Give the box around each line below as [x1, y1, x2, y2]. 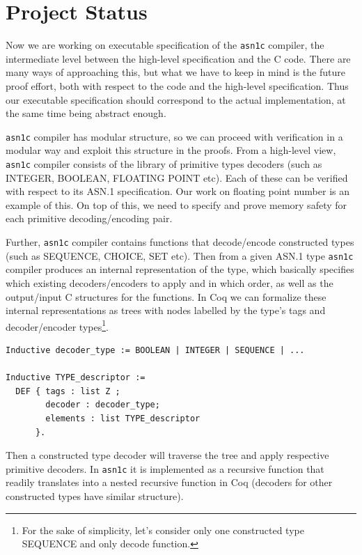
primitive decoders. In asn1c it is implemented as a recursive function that [6, 461, 324, 476]
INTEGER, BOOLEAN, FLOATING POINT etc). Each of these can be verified [6, 170, 348, 185]
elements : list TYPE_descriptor [45, 413, 200, 423]
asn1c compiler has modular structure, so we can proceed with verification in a [6, 129, 343, 143]
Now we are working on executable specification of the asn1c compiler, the [6, 38, 324, 52]
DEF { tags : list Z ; [15, 386, 120, 396]
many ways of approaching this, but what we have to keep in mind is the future [6, 65, 345, 79]
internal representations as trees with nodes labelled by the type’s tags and [6, 303, 326, 318]
